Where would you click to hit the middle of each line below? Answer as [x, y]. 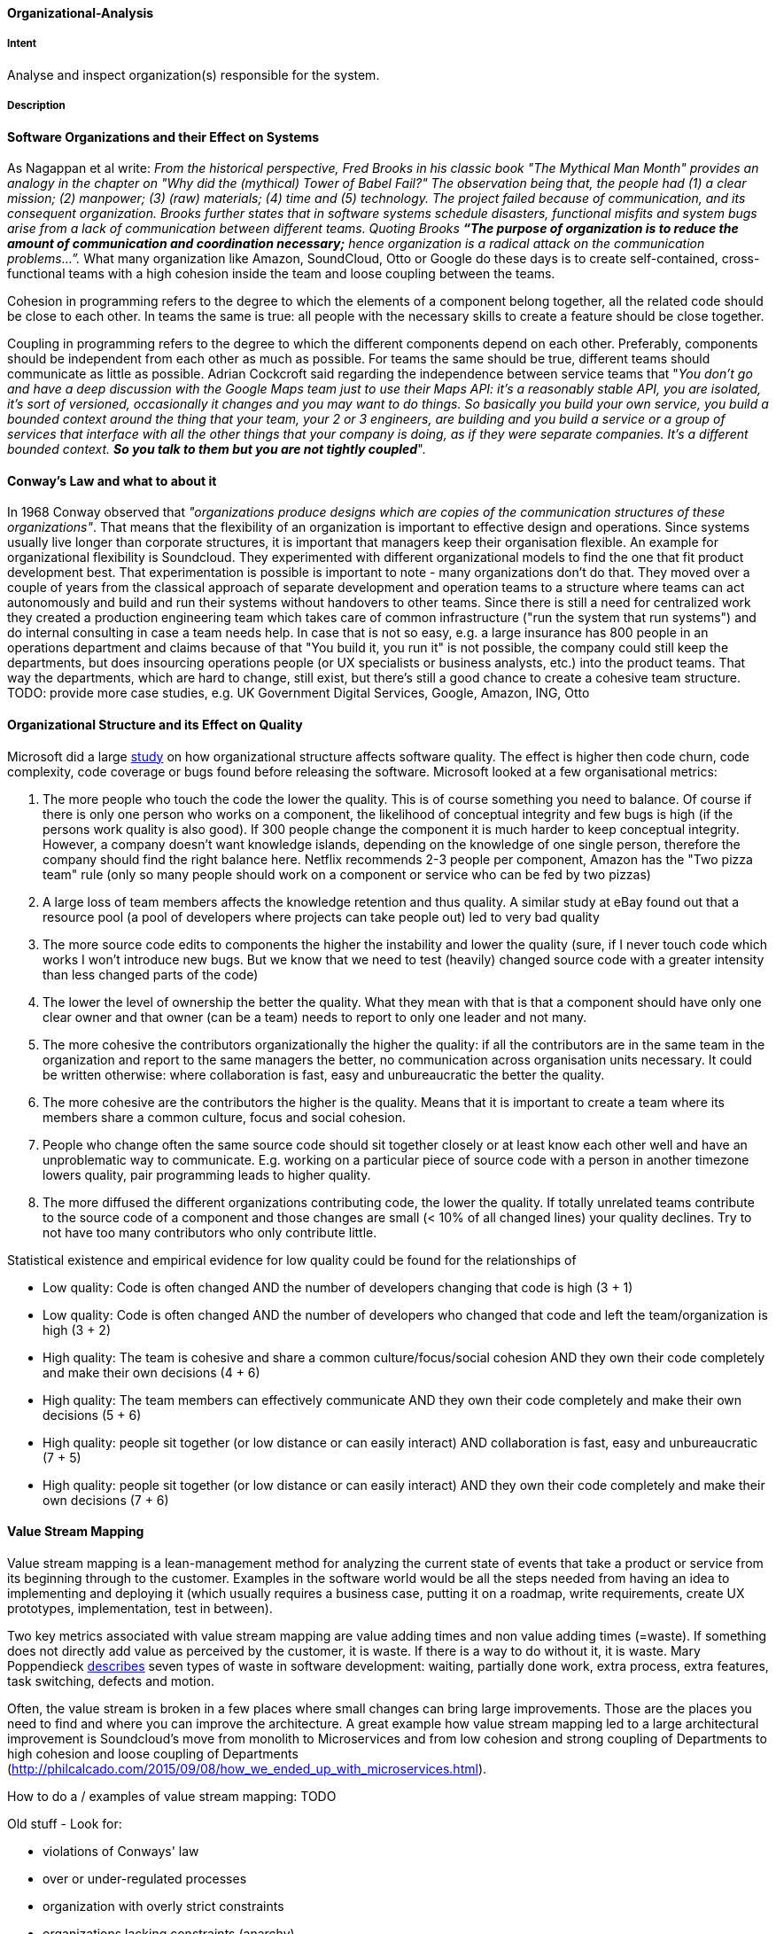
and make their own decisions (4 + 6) [151, 1372]
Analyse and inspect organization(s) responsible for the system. [194, 74]
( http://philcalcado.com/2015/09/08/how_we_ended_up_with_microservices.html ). [247, 1768]
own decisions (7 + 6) [106, 1500]
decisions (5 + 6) [92, 1415]
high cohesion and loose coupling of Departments [153, 1753]
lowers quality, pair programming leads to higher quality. [207, 1174]
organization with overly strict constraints [163, 1906]
